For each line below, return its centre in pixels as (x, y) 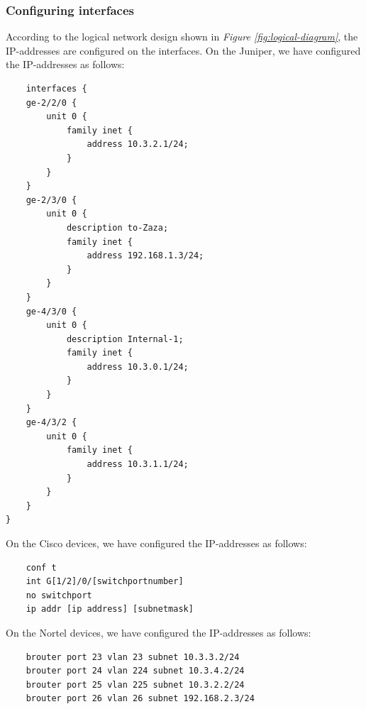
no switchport (59, 595)
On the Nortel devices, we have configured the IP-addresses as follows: (159, 632)
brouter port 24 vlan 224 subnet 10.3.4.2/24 (135, 671)
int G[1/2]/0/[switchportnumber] (105, 582)
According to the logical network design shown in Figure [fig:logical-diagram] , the (182, 37)
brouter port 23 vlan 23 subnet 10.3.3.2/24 (133, 657)
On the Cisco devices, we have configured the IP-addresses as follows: (156, 543)
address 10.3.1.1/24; (138, 465)
